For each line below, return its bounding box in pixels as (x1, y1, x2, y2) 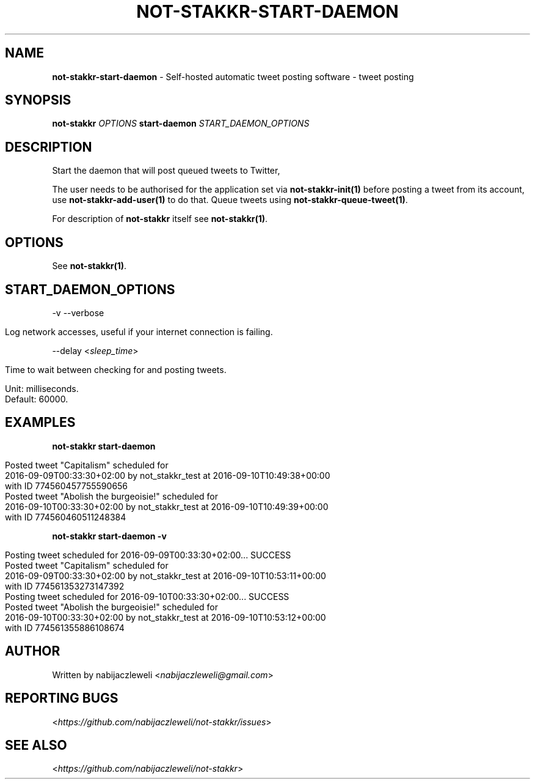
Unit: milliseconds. (5, 383, 79, 394)
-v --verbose (52, 307, 104, 318)
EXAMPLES (5, 415, 76, 431)
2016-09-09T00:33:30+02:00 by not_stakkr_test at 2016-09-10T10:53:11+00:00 (5, 570, 326, 581)
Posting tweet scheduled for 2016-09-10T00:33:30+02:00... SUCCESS (5, 591, 289, 602)
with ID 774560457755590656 (5, 480, 128, 491)
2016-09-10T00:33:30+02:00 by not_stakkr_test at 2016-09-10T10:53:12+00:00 (5, 612, 326, 623)
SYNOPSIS (5, 92, 71, 108)
